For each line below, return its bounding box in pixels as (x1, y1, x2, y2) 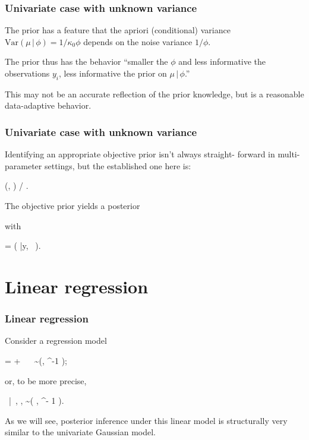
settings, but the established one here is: (44, 159, 191, 172)
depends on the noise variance (83, 35, 193, 48)
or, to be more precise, (5, 374, 87, 387)
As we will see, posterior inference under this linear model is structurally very (5, 414, 288, 426)
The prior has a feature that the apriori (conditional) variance (5, 24, 231, 36)
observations (5, 67, 50, 79)
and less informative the (178, 55, 266, 68)
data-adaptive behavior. (5, 99, 92, 112)
